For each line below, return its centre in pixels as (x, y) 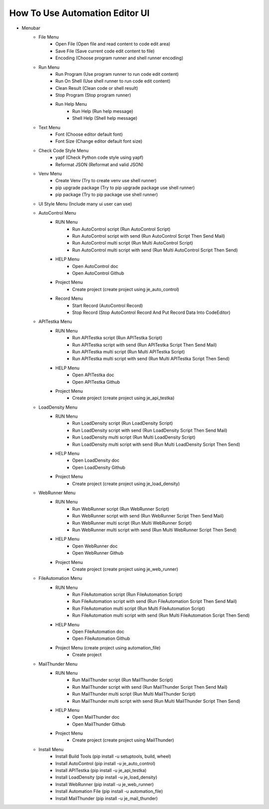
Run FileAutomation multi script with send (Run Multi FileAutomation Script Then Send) (161, 615)
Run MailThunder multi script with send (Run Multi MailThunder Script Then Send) (156, 701)
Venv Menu (50, 173)
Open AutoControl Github (98, 273)
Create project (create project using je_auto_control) (126, 289)
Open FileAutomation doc (98, 632)
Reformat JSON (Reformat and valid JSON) (100, 164)
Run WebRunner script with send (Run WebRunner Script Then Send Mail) (148, 516)
